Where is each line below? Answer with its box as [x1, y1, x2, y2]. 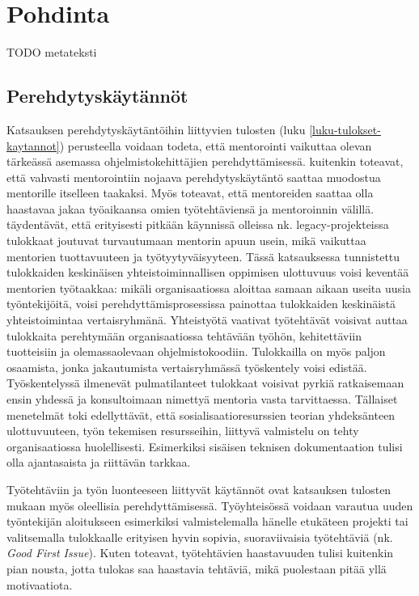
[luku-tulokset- [309, 120, 381, 137]
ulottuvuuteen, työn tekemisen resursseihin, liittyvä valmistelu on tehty [6, 422, 359, 439]
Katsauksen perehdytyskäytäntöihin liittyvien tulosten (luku [6, 120, 306, 137]
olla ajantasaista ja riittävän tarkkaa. [6, 454, 191, 471]
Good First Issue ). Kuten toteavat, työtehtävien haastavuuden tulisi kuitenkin [6, 544, 394, 561]
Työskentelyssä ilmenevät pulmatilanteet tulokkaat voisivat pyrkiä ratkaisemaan [6, 374, 404, 391]
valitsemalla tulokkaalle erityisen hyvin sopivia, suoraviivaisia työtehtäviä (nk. [6, 528, 393, 545]
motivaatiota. [6, 576, 73, 593]
